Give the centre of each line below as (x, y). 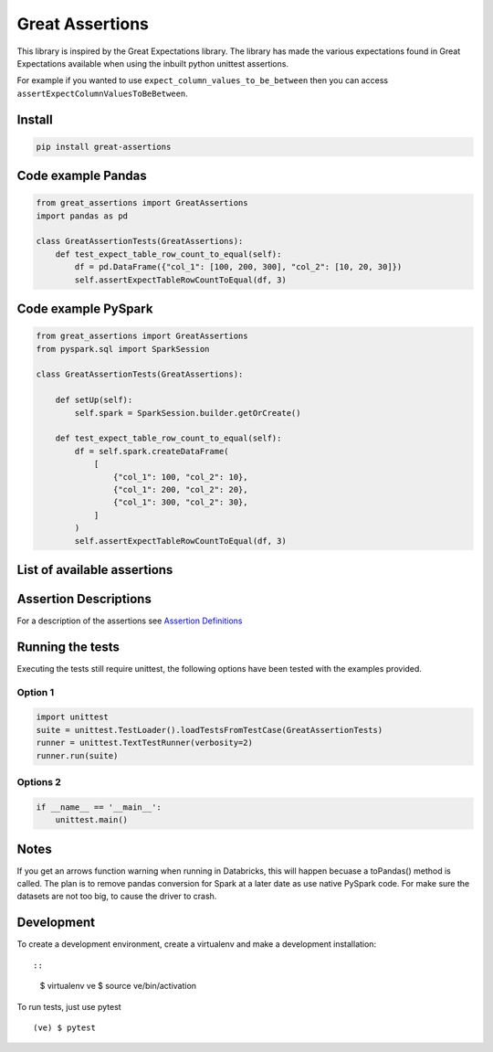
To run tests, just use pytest (69, 1006)
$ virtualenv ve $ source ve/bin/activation (118, 986)
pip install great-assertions (104, 147)
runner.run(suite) (77, 755)
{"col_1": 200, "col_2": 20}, (180, 489)
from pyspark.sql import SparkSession (123, 349)
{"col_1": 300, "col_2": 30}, (180, 502)
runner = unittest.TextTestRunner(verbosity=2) (144, 743)
